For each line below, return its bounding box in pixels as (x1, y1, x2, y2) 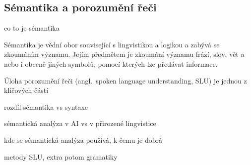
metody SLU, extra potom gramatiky (4, 151, 118, 162)
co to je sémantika (4, 23, 60, 33)
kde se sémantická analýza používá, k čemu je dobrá (4, 134, 163, 145)
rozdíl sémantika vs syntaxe (4, 101, 88, 112)
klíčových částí (4, 85, 49, 95)
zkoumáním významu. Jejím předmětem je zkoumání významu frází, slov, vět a (4, 49, 245, 59)
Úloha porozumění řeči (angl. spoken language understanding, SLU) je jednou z (4, 75, 247, 85)
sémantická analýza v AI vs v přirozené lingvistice (4, 118, 156, 128)
